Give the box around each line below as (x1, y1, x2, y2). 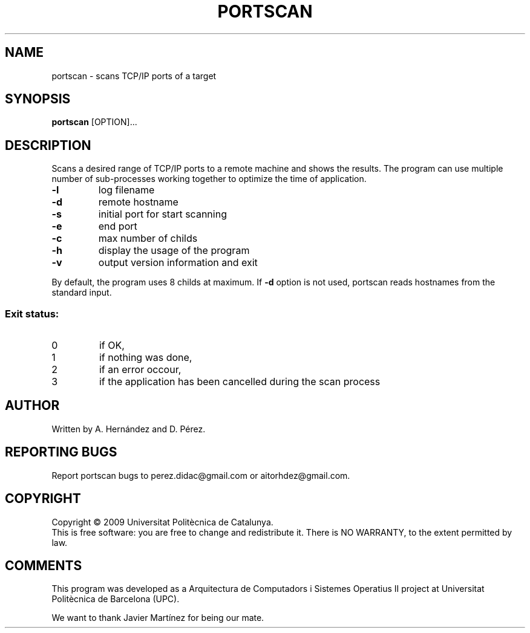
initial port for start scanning (98, 208, 227, 221)
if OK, (99, 339, 125, 352)
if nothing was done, (99, 351, 192, 364)
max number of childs (98, 232, 198, 245)
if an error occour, (99, 363, 182, 376)
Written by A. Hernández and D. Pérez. (51, 423, 206, 434)
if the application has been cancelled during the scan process (99, 375, 381, 388)
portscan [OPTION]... (51, 117, 137, 128)
